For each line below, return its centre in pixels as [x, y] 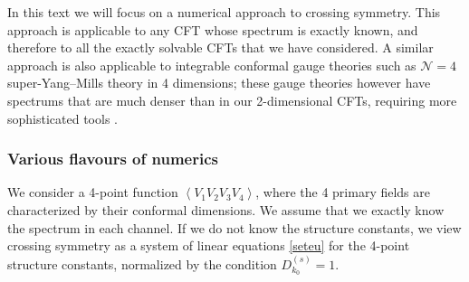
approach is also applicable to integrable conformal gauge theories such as [212, 65]
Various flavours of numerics [113, 159]
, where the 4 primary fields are [343, 192]
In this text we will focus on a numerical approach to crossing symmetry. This [224, 12]
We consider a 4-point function [93, 192]
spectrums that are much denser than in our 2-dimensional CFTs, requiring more [232, 100]
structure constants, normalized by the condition [142, 263]
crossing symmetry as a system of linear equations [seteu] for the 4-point [209, 245]
